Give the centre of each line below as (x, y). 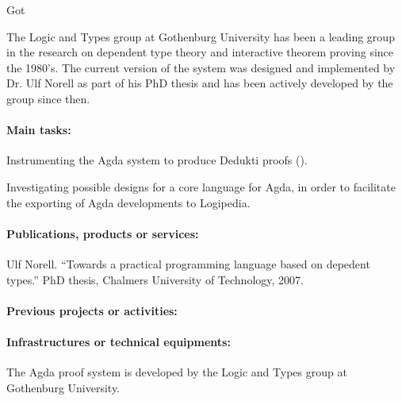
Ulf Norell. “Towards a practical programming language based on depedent (188, 263)
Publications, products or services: (103, 233)
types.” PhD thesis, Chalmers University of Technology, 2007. (155, 279)
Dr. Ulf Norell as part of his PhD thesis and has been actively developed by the (200, 83)
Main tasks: (39, 130)
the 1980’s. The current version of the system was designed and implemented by (201, 67)
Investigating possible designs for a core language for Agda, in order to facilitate (201, 186)
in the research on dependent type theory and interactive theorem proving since (200, 52)
